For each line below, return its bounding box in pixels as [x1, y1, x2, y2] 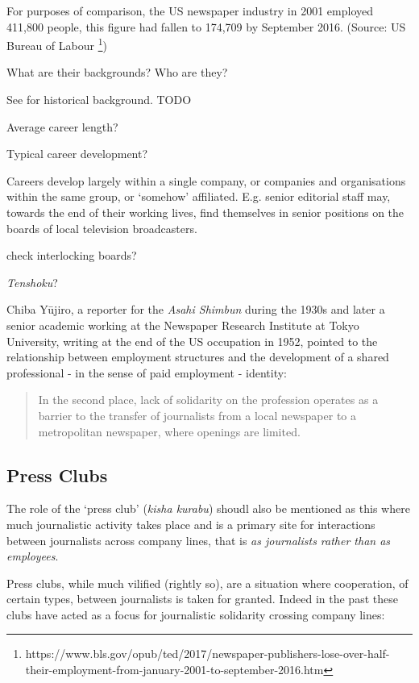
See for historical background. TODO [6, 91, 192, 108]
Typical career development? [6, 145, 148, 162]
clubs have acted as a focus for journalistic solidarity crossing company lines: [6, 606, 385, 623]
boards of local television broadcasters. [6, 219, 197, 236]
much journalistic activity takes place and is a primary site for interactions [6, 515, 375, 532]
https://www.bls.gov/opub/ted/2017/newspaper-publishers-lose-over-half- [25, 645, 390, 662]
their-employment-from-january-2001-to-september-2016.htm [25, 661, 324, 678]
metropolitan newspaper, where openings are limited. [38, 423, 301, 439]
